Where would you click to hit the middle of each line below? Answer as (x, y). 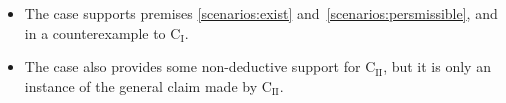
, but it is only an (437, 66)
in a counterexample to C (102, 32)
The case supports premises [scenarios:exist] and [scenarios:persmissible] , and (261, 13)
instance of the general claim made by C (148, 85)
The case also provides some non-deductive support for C (200, 66)
